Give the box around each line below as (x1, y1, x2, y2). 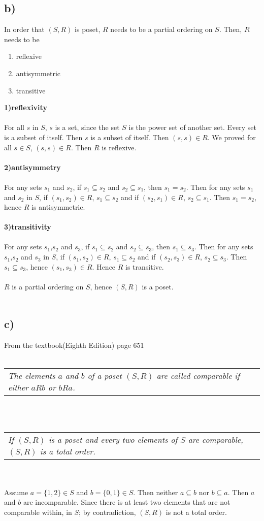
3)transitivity (4, 221, 51, 232)
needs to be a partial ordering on (110, 24, 213, 35)
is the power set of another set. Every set (128, 122, 256, 133)
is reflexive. (102, 142, 137, 152)
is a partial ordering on (12, 281, 84, 291)
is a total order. (40, 445, 96, 457)
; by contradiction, (79, 507, 136, 517)
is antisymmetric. (31, 202, 85, 212)
